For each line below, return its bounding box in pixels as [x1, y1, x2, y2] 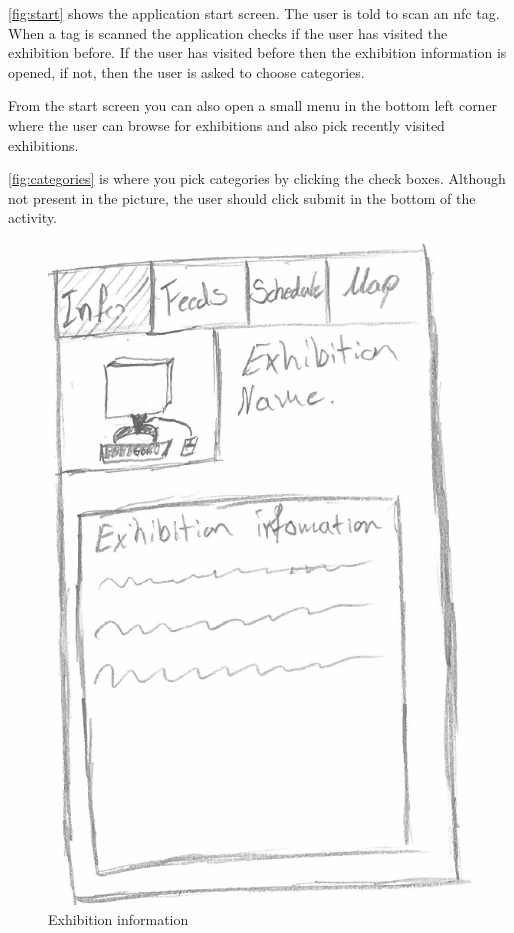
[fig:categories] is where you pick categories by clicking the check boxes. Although [8, 168, 506, 189]
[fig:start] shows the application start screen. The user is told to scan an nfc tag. [8, 3, 500, 23]
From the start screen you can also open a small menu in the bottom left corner [8, 95, 498, 116]
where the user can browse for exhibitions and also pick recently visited [8, 114, 445, 135]
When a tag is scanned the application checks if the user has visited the [8, 22, 448, 43]
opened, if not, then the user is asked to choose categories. [8, 61, 365, 82]
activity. [8, 207, 58, 228]
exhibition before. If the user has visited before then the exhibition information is [8, 42, 507, 63]
